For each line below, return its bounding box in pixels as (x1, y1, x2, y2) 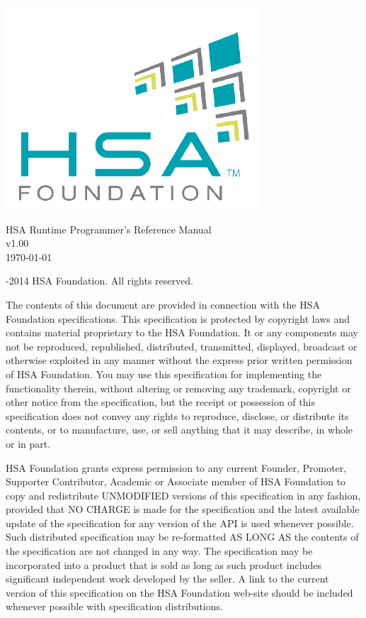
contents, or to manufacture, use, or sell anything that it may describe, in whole (6, 422, 353, 437)
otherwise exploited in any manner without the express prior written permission (6, 353, 353, 368)
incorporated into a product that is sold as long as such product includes (6, 557, 321, 572)
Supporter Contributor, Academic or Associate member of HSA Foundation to (6, 474, 346, 489)
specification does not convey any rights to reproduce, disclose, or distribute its (6, 408, 349, 423)
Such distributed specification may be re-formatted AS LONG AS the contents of (6, 529, 359, 544)
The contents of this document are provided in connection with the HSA (6, 297, 320, 311)
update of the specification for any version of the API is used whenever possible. (6, 515, 354, 530)
